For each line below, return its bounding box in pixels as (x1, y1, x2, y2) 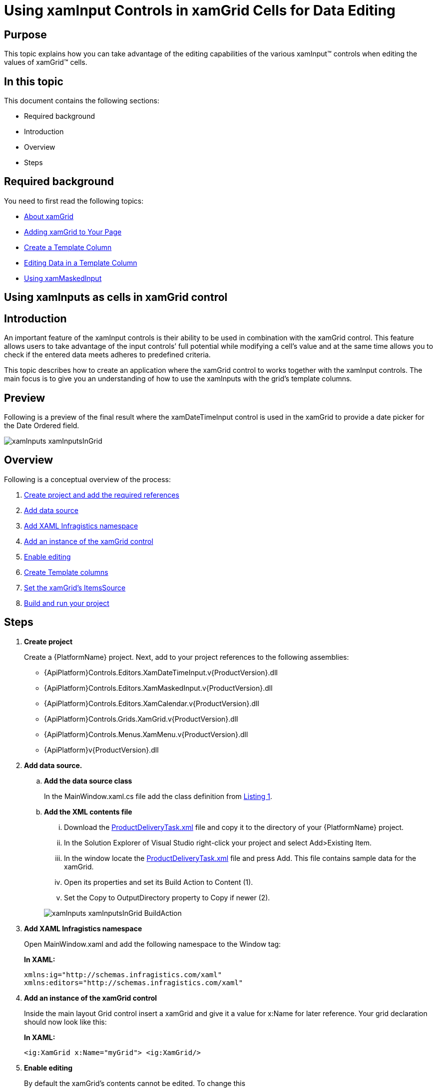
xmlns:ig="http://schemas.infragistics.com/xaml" (24, 970, 222, 979)
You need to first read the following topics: (4, 196, 144, 205)
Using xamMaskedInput (24, 273, 102, 282)
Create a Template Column (24, 243, 112, 252)
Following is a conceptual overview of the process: (4, 475, 171, 484)
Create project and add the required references (24, 490, 179, 499)
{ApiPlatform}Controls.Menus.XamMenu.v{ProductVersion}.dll (44, 730, 248, 739)
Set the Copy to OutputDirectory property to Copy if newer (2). (64, 893, 270, 902)
